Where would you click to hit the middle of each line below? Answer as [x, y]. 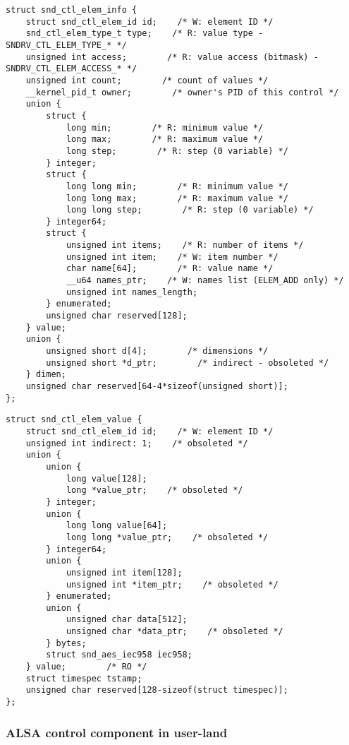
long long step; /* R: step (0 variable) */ [190, 210]
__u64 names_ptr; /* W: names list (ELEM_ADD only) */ [205, 281]
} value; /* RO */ [86, 667]
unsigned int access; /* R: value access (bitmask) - [172, 57]
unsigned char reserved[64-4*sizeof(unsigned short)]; [157, 386]
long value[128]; [106, 478]
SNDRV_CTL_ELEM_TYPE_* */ [66, 45]
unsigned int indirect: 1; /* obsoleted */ [137, 443]
